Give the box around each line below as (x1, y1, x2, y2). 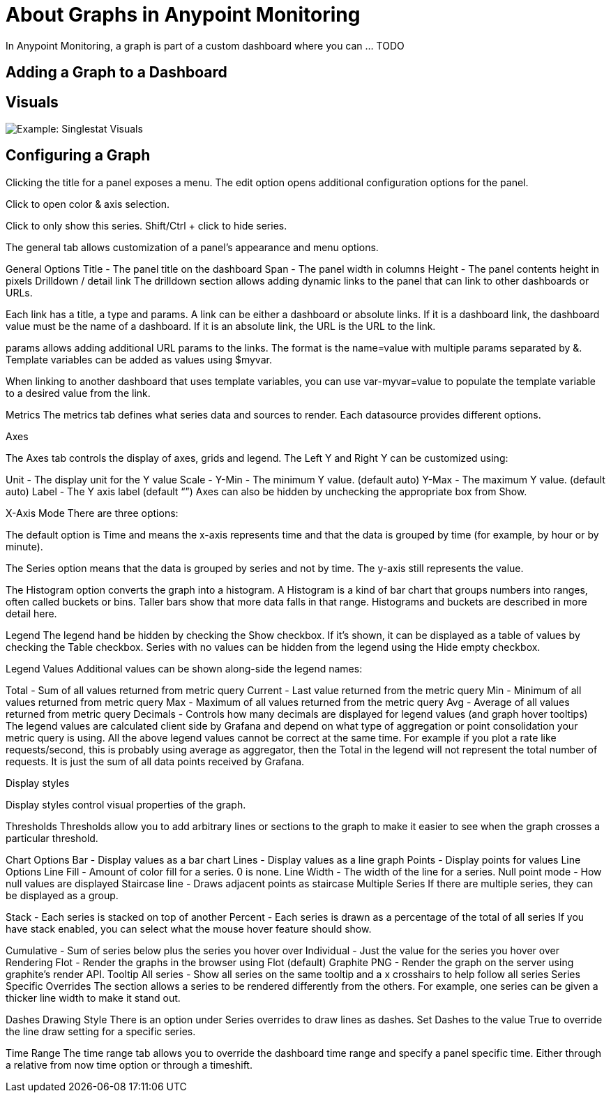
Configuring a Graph (6, 146, 151, 165)
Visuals (6, 93, 59, 111)
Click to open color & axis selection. (6, 197, 170, 210)
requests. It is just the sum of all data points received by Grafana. (6, 755, 305, 767)
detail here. (6, 607, 57, 619)
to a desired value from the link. (6, 386, 151, 399)
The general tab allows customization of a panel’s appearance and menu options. (6, 241, 379, 253)
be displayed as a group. (6, 889, 119, 901)
